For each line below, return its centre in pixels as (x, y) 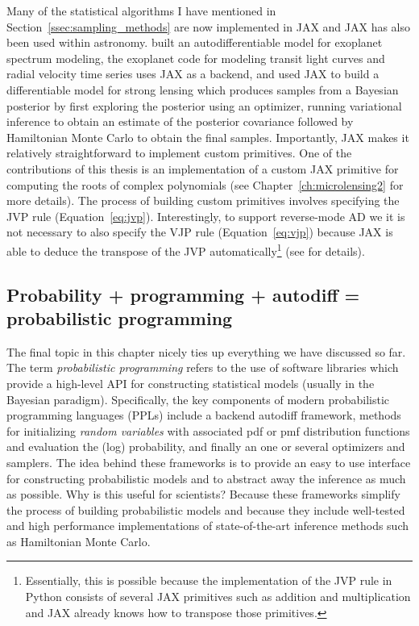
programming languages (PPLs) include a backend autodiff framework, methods (204, 415)
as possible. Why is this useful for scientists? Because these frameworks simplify (203, 494)
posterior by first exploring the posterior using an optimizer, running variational (204, 105)
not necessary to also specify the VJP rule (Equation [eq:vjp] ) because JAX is (200, 232)
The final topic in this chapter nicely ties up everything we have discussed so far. (206, 351)
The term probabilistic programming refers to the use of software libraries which (203, 367)
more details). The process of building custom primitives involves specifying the (203, 200)
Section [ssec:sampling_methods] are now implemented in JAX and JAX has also (209, 26)
